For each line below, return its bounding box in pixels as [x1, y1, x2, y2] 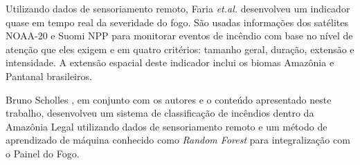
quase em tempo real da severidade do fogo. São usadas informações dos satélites [6, 14, 348, 29]
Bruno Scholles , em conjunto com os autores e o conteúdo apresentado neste [6, 92, 332, 106]
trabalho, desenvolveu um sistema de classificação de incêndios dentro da [6, 106, 314, 120]
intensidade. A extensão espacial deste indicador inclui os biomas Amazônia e [6, 55, 334, 70]
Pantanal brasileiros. [6, 68, 92, 83]
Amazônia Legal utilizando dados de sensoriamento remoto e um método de [6, 119, 327, 133]
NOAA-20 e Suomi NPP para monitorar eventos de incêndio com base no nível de [6, 28, 353, 43]
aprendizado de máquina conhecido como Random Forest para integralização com [6, 133, 350, 147]
